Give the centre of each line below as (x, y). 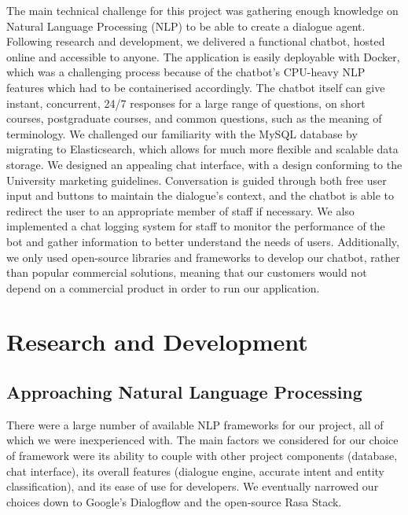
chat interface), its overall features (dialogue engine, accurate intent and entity (195, 471)
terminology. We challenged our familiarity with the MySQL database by (182, 133)
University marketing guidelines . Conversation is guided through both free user (197, 180)
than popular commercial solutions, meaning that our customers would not (187, 272)
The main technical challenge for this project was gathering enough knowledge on (202, 10)
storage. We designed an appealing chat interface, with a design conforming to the (204, 164)
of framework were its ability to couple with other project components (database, (202, 456)
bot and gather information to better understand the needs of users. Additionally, (203, 241)
